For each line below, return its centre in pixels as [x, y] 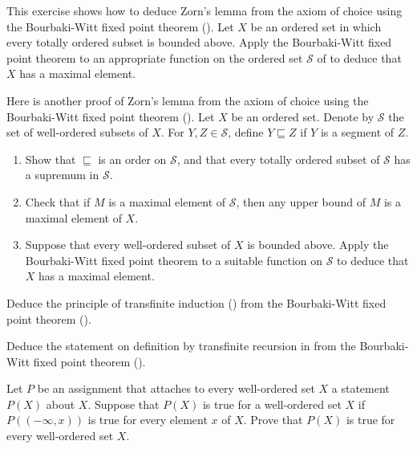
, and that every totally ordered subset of [278, 159]
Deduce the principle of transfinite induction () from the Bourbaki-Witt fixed [196, 302]
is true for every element [148, 420]
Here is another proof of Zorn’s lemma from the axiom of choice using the [188, 100]
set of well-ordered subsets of [77, 132]
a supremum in [62, 175]
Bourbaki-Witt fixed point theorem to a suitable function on [174, 260]
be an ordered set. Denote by [303, 116]
